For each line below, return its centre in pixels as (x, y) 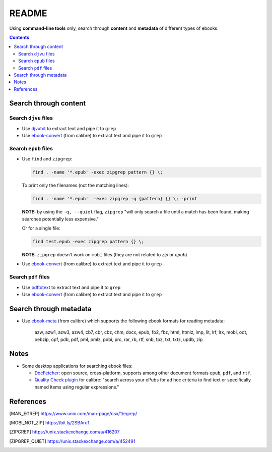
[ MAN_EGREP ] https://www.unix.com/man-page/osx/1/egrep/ (73, 413)
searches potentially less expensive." (60, 219)
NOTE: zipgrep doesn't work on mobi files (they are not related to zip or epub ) (105, 255)
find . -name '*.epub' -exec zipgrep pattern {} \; (98, 172)
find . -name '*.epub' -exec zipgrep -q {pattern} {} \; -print (115, 199)
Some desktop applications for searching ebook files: (77, 366)
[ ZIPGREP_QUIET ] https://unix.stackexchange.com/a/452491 (72, 441)
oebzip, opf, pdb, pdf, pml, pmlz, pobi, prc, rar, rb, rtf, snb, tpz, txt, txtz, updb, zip (119, 339)
